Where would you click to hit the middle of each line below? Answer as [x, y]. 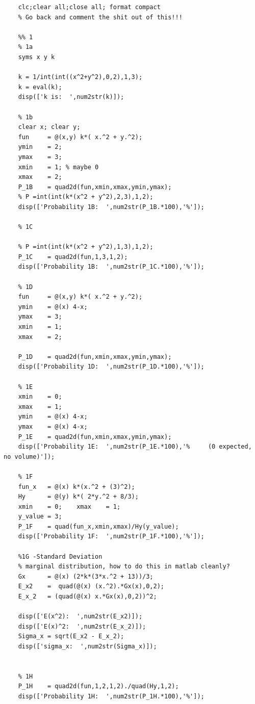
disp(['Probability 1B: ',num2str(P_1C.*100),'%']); [111, 267]
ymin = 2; [40, 147]
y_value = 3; [40, 517]
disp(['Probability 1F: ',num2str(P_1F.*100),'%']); [111, 537]
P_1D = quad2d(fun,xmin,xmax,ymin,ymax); [95, 357]
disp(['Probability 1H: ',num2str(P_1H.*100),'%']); [111, 696]
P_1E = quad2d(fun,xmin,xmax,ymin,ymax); [95, 437]
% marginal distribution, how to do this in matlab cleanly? [124, 567]
